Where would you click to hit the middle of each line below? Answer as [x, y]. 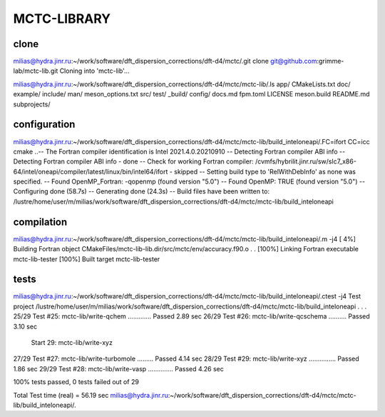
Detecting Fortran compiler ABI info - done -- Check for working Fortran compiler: [133, 161]
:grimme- [330, 61]
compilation [40, 222]
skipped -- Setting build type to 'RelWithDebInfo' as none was [265, 171]
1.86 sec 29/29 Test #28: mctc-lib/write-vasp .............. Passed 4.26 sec [119, 368]
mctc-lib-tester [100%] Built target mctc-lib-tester [87, 259]
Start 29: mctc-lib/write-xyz [72, 343]
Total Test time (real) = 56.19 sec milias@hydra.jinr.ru [91, 395]
